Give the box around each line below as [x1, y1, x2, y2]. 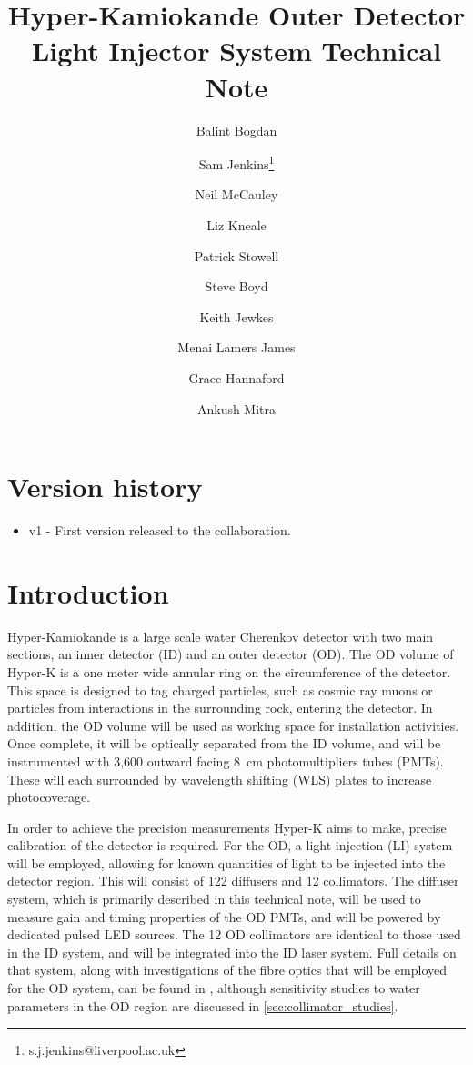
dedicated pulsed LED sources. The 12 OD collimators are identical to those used [7, 925, 461, 944]
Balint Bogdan [196, 120, 277, 139]
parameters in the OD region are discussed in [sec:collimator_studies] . [7, 996, 398, 1015]
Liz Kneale [206, 215, 267, 234]
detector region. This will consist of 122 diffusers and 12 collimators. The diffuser [7, 871, 459, 890]
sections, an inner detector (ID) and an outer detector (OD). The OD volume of [7, 644, 454, 664]
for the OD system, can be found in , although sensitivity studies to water [7, 979, 420, 998]
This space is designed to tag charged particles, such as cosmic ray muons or [7, 680, 433, 699]
